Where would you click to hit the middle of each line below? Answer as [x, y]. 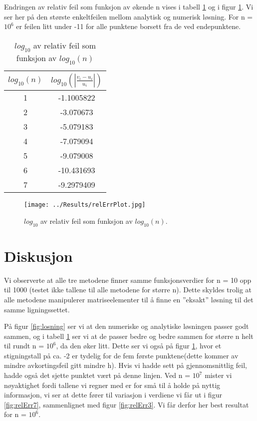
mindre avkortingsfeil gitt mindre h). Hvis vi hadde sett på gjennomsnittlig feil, [126, 365]
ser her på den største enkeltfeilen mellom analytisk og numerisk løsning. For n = [128, 16]
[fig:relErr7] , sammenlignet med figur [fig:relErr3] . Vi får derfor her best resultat [127, 404]
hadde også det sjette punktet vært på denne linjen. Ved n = [97, 375]
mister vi [218, 375]
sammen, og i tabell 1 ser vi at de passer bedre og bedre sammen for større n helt [129, 336]
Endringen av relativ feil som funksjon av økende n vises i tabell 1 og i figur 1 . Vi [129, 7]
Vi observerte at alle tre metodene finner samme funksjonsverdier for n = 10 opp [128, 280]
